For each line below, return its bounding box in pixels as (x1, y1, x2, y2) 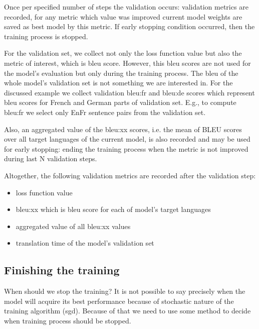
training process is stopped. (4, 31, 88, 41)
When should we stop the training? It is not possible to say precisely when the (4, 286, 245, 296)
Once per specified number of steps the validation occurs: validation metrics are (4, 2, 248, 12)
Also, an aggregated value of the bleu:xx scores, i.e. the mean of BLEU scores (4, 124, 242, 134)
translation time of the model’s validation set (16, 238, 154, 248)
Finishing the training (4, 262, 120, 278)
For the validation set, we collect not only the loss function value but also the (4, 48, 242, 58)
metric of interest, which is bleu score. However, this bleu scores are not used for (4, 57, 251, 68)
